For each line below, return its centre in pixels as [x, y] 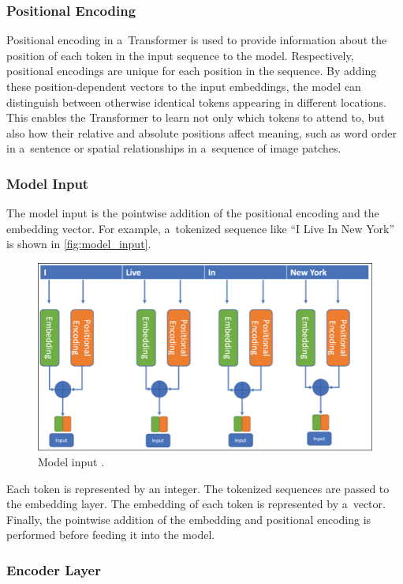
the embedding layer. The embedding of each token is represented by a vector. [196, 504]
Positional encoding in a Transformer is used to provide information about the [197, 40]
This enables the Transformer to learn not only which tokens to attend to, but [196, 117]
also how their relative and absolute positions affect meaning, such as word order [201, 132]
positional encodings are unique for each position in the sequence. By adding [192, 71]
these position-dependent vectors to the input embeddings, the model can [184, 86]
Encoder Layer [54, 569]
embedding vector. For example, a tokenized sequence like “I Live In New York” [201, 228]
